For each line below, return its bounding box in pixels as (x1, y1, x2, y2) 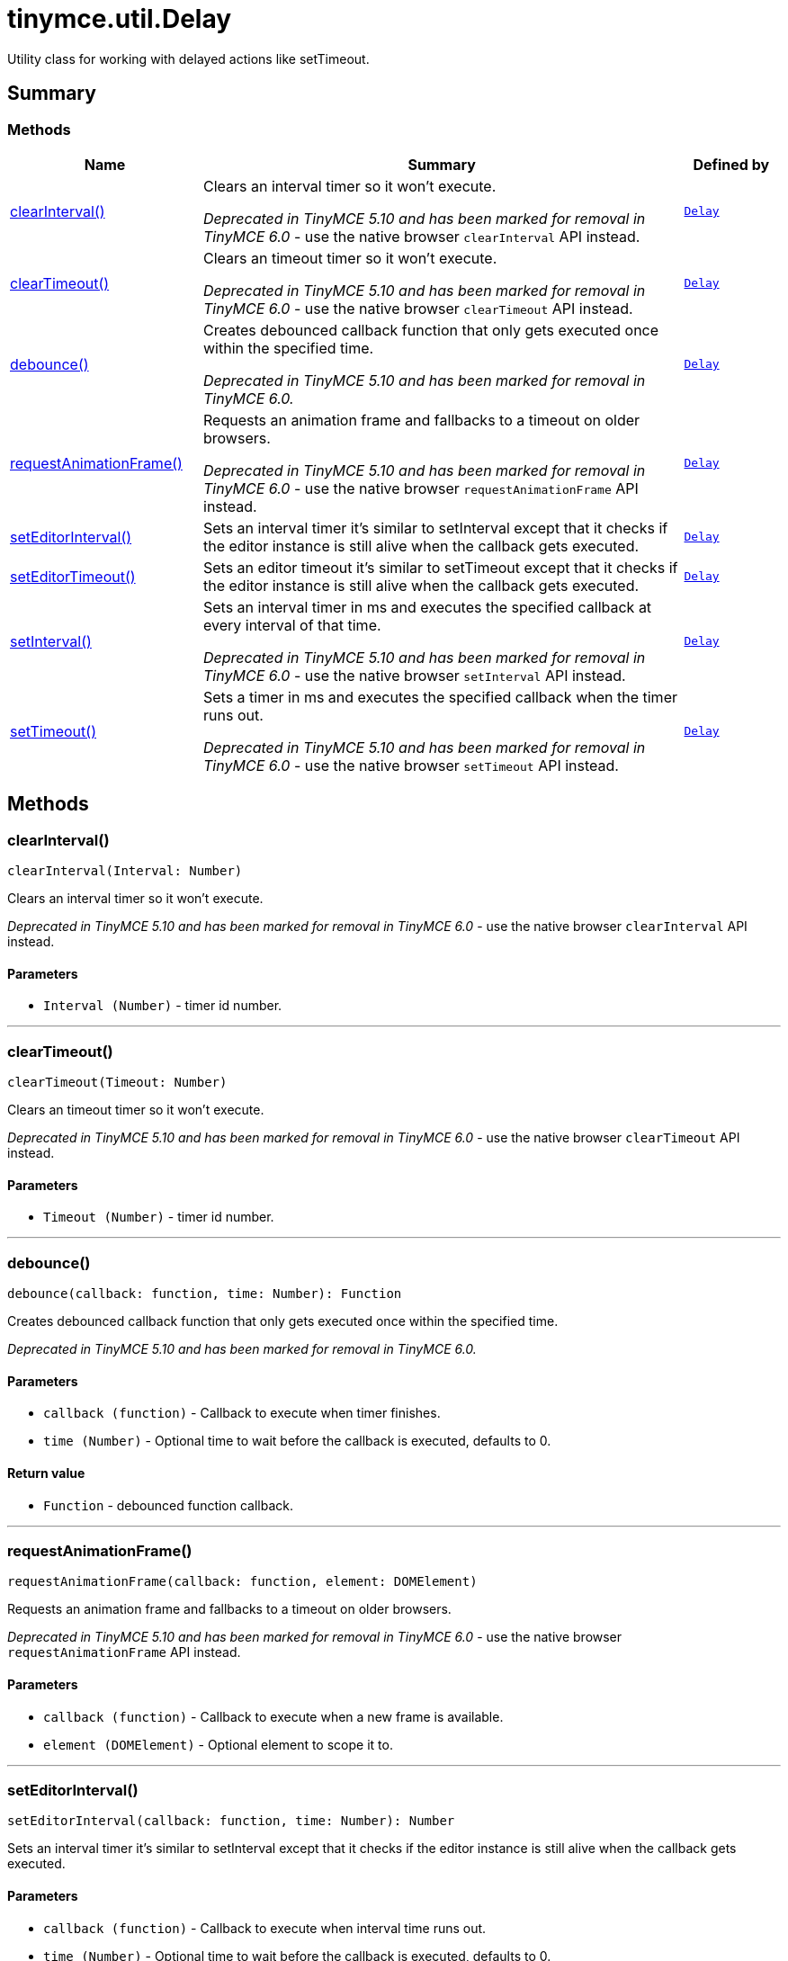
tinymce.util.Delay (7, 4, 232, 34)
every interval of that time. (203, 615, 381, 634)
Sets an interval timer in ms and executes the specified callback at (203, 597, 652, 616)
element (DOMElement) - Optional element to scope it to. (43, 1736, 393, 1752)
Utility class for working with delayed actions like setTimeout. (7, 50, 370, 67)
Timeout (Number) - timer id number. (43, 1209, 274, 1225)
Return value (7, 1464, 85, 1481)
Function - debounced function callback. (43, 1497, 294, 1513)
